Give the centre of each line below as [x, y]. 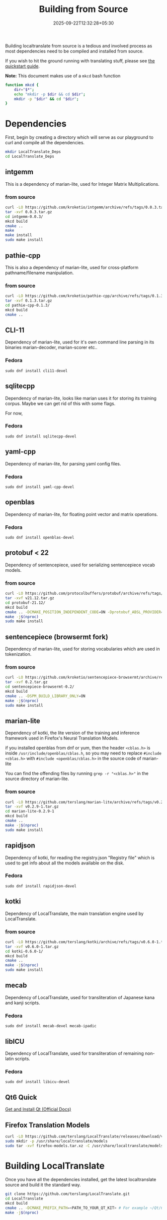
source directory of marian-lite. [37, 779]
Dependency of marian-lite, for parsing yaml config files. [63, 463]
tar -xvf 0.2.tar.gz [27, 682]
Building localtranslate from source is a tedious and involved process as [79, 45]
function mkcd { [22, 85]
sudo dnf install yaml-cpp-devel [40, 487]
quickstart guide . [22, 66]
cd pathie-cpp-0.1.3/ [28, 305]
